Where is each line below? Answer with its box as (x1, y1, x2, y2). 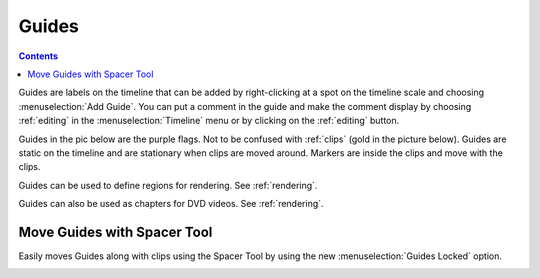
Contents (18, 50, 59, 62)
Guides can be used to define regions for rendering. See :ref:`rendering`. (18, 179, 318, 191)
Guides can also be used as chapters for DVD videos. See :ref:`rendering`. (18, 198, 324, 210)
